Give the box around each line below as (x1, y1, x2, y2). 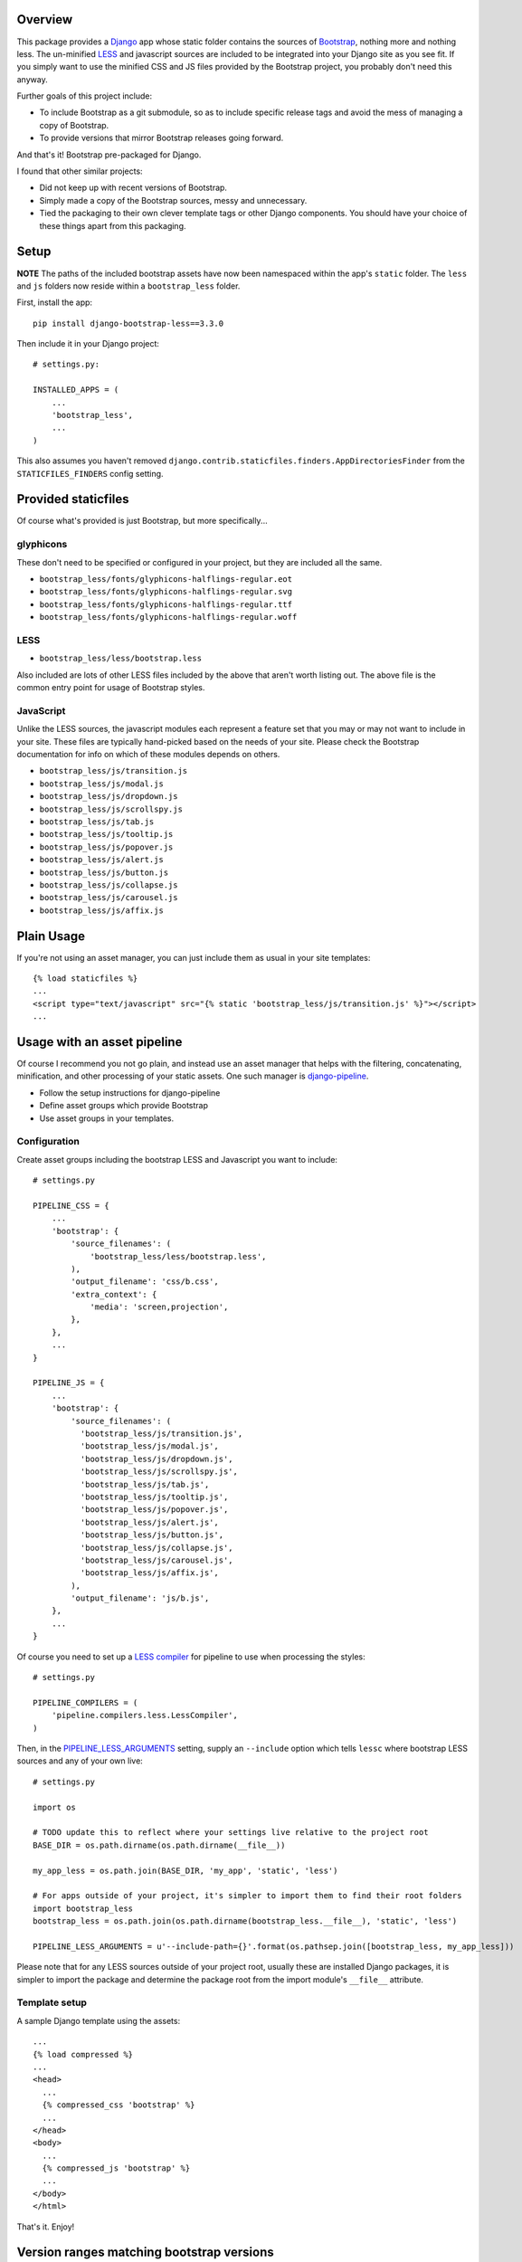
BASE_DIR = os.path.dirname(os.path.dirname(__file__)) (33, 1839, 286, 1850)
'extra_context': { (71, 1289, 157, 1299)
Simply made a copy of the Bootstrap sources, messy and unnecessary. (39, 195, 308, 205)
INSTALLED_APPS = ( (33, 385, 119, 395)
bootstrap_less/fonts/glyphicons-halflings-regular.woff (39, 612, 298, 623)
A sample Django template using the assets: (16, 2015, 181, 2026)
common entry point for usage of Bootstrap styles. (16, 682, 205, 693)
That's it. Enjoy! (16, 2221, 75, 2232)
